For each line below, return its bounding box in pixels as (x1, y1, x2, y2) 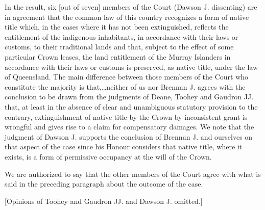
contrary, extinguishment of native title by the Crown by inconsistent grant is (5, 111, 248, 122)
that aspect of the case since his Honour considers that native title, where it (5, 141, 243, 152)
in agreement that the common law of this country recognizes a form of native (5, 11, 249, 22)
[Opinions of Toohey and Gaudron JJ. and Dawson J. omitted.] (5, 195, 203, 206)
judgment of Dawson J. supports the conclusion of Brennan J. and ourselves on (5, 131, 253, 142)
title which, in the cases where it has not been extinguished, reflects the (5, 21, 229, 32)
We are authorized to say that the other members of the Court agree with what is (5, 168, 261, 179)
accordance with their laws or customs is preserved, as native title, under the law (5, 61, 258, 72)
